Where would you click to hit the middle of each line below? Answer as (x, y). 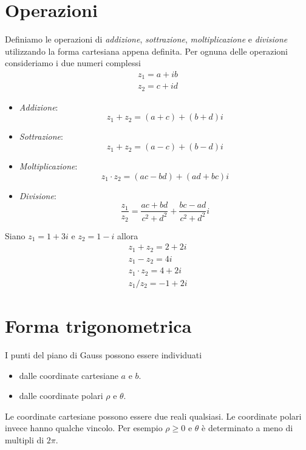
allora (127, 235)
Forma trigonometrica (98, 326)
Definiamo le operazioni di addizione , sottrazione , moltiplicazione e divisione (146, 39)
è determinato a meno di (247, 428)
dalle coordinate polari (61, 396)
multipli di (25, 439)
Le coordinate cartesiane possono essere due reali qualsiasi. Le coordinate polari (153, 416)
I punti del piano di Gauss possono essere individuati (104, 354)
